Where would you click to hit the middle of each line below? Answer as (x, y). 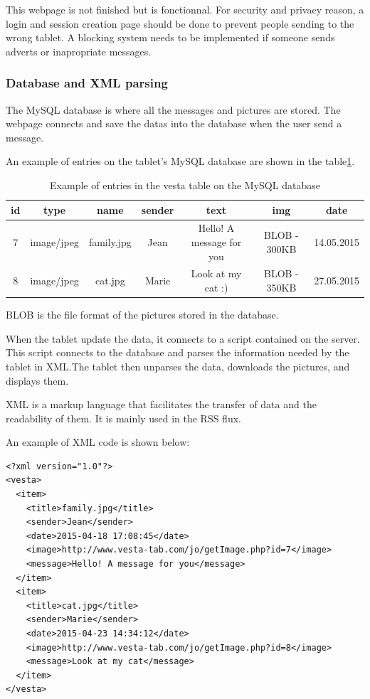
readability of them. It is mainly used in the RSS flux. (123, 418)
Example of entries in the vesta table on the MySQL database (185, 185)
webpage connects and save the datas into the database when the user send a (174, 123)
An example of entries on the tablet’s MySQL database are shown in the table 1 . (180, 161)
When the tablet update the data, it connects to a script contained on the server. (183, 338)
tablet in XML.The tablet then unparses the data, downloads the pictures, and (178, 366)
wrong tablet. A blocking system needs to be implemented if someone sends (170, 37)
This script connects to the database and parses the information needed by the (178, 352)
